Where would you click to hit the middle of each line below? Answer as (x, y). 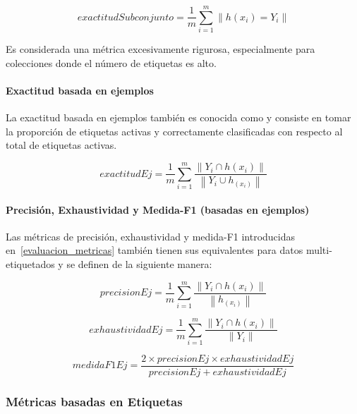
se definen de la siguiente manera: (139, 264)
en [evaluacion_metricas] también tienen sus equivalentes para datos (155, 250)
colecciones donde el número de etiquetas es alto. (111, 62)
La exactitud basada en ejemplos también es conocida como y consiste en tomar (178, 117)
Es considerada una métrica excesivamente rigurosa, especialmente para (161, 49)
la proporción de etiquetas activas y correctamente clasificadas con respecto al (174, 131)
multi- (319, 250)
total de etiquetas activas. (61, 145)
